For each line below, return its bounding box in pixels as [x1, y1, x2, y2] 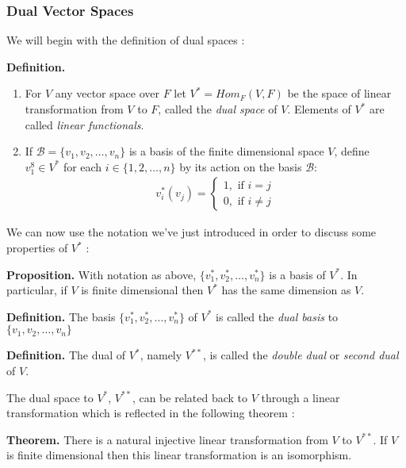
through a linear [261, 389, 340, 405]
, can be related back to [132, 389, 247, 405]
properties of [6, 240, 68, 255]
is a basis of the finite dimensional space [128, 143, 324, 159]
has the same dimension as [221, 282, 351, 298]
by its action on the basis [179, 158, 302, 175]
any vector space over [55, 85, 159, 102]
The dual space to [6, 389, 94, 405]
